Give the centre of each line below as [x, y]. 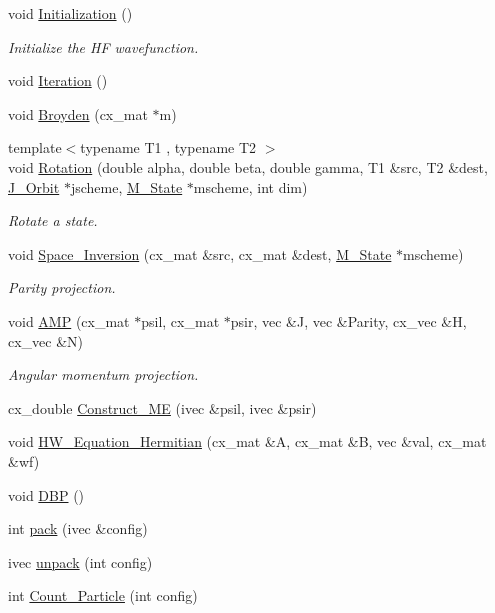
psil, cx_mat [180, 320]
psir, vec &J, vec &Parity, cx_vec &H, [348, 320]
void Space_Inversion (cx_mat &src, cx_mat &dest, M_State [200, 253]
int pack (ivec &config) [78, 528]
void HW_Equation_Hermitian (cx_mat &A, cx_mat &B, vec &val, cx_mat [247, 441]
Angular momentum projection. [103, 374]
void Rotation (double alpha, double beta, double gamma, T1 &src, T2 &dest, [248, 166]
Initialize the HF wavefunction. [103, 46]
